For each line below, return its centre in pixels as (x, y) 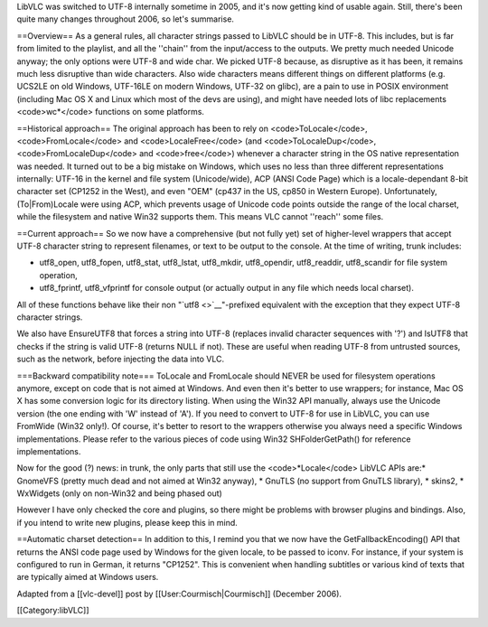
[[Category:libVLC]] (53, 611)
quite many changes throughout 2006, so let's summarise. (126, 19)
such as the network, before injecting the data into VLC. (121, 359)
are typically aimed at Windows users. (88, 577)
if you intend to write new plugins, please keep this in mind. (127, 522)
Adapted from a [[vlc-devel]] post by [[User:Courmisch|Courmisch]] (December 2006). (179, 594)
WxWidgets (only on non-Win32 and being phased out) (120, 493)
